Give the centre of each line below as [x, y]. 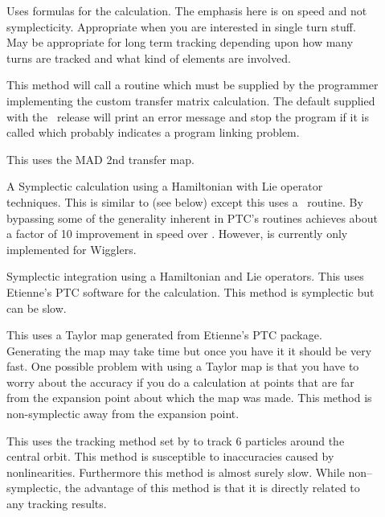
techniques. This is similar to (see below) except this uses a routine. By [185, 201]
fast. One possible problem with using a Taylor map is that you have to [183, 366]
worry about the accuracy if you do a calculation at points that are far [180, 382]
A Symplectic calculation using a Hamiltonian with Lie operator [165, 186]
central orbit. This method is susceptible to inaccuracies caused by [170, 456]
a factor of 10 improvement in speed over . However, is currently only [177, 234]
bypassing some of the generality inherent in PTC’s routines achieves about [192, 217]
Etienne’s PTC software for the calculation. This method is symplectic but [190, 291]
